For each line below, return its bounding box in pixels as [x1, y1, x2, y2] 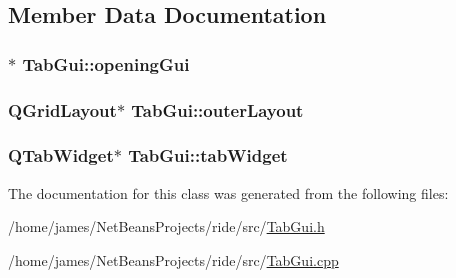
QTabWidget [8, 143, 114, 168]
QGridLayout [8, 97, 117, 122]
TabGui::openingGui [22, 51, 190, 76]
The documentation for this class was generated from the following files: [8, 182, 449, 203]
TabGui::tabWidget [128, 143, 288, 168]
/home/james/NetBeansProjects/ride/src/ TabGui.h [8, 216, 325, 237]
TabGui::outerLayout [131, 97, 304, 122]
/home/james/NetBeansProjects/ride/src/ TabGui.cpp [8, 249, 339, 270]
